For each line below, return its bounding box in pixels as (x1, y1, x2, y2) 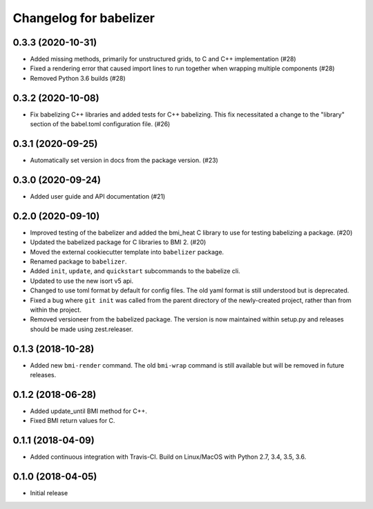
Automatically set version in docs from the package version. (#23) (30, 156, 219, 165)
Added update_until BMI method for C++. (30, 407, 148, 415)
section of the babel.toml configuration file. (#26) (30, 120, 171, 128)
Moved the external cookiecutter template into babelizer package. (30, 248, 224, 256)
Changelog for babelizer (12, 10, 155, 26)
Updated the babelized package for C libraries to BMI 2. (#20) (30, 238, 207, 246)
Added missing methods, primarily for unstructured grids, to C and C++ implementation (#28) (30, 55, 296, 63)
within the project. (30, 306, 82, 314)
